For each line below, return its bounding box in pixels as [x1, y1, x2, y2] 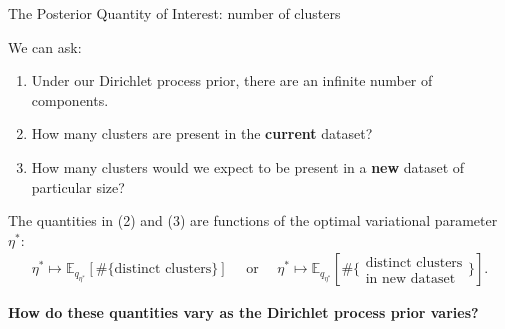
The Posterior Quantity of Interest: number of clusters [8, 3, 341, 23]
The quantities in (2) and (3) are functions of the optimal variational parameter [8, 210, 498, 231]
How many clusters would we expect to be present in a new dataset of [31, 156, 465, 177]
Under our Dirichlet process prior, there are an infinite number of [31, 70, 433, 91]
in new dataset [365, 271, 456, 286]
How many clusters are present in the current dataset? [31, 123, 373, 144]
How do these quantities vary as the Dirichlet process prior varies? [8, 302, 479, 323]
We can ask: [8, 36, 82, 57]
